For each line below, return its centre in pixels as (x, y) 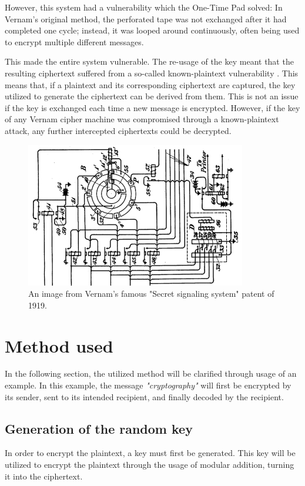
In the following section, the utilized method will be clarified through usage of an (151, 373)
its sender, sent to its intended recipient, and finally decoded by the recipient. (144, 396)
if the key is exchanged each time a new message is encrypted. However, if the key (152, 107)
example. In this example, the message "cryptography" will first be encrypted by (148, 385)
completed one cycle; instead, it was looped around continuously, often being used (152, 30)
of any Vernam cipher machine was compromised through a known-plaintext (142, 119)
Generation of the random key (99, 428)
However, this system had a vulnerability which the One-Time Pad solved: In (144, 7)
